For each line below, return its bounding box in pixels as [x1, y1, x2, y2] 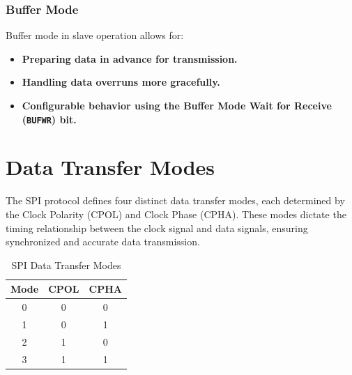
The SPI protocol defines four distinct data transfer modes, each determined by [6, 193, 345, 208]
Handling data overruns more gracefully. [22, 75, 220, 89]
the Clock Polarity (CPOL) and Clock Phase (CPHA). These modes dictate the [6, 206, 346, 221]
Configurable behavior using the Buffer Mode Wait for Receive [22, 98, 332, 112]
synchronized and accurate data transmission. [6, 234, 200, 249]
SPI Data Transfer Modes [11, 257, 121, 272]
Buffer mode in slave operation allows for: [6, 28, 184, 43]
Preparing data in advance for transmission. [22, 51, 238, 66]
